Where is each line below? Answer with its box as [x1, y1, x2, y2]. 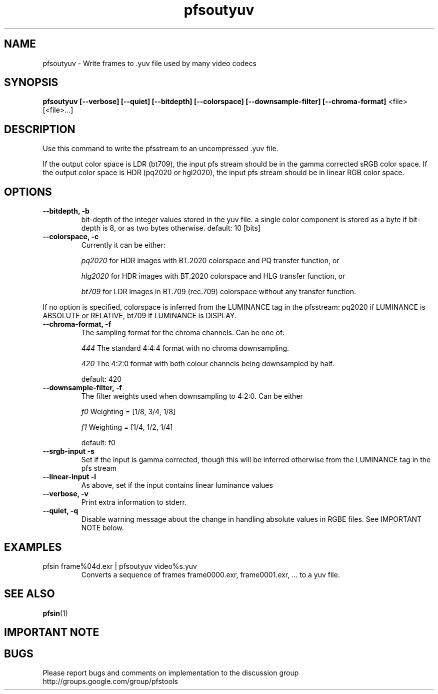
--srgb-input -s [42, 447, 94, 456]
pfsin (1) [42, 608, 68, 617]
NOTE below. [81, 523, 124, 532]
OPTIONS [4, 185, 52, 198]
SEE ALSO [4, 587, 55, 600]
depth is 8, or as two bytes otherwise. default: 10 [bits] [81, 224, 260, 233]
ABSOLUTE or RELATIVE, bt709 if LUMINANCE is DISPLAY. [42, 311, 236, 320]
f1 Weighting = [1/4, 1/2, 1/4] [81, 423, 173, 432]
